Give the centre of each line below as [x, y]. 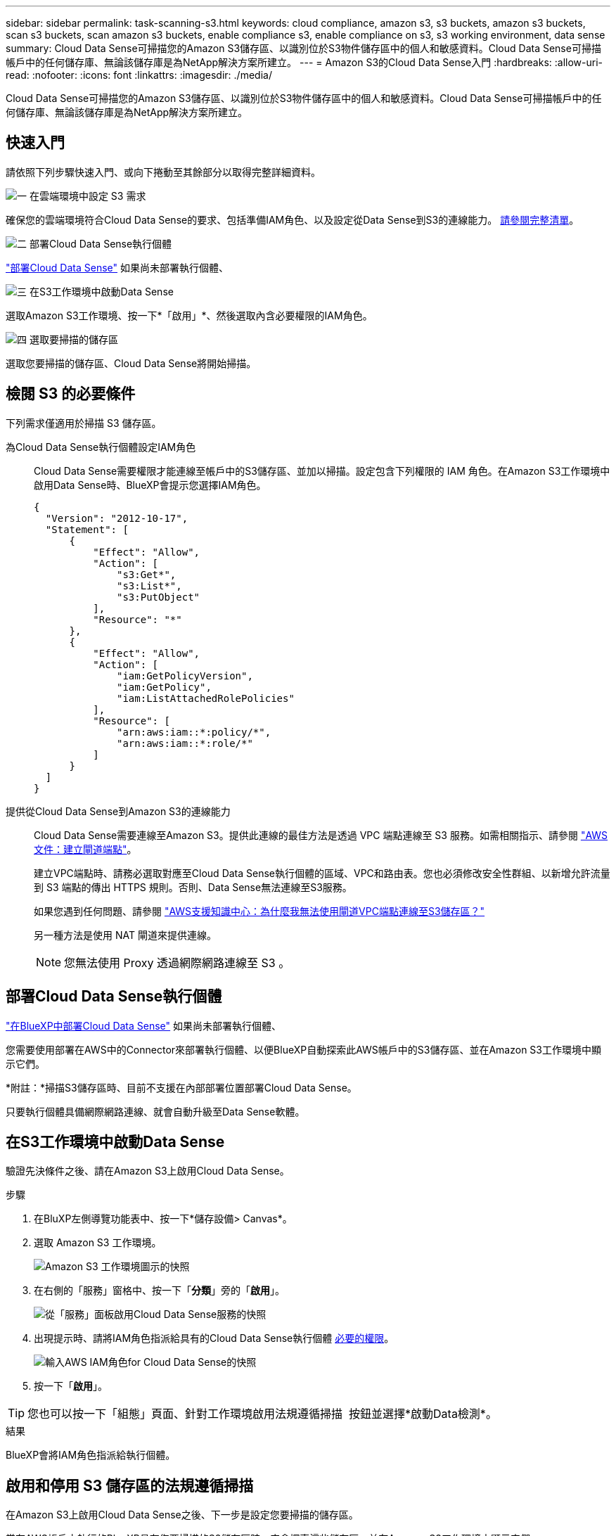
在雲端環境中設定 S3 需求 [88, 196]
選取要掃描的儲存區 [73, 339]
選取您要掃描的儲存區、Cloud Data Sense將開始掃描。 [131, 363]
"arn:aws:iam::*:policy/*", [194, 732]
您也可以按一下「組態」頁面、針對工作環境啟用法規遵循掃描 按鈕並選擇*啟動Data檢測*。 [262, 1414]
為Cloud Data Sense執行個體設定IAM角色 [101, 447]
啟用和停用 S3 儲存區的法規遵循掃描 [130, 1485]
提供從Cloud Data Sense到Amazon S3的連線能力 [118, 811]
